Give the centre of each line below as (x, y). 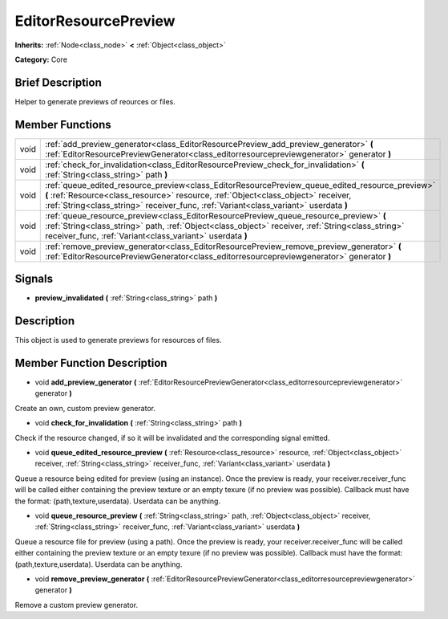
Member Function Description (91, 362)
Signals (34, 279)
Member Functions (63, 124)
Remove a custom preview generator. (77, 605)
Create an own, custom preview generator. (85, 408)
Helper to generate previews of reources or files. (95, 101)
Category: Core (41, 59)
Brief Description (58, 82)
